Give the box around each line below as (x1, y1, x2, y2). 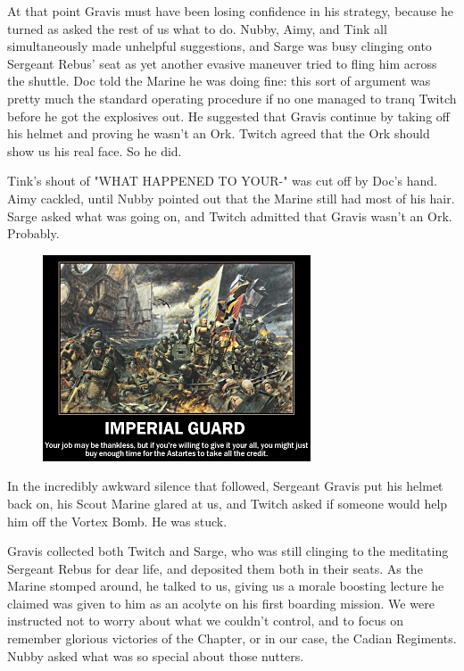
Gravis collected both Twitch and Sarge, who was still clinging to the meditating (7, 542, 449, 560)
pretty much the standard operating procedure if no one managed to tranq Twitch (7, 88, 457, 107)
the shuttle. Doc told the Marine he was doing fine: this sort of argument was (7, 71, 431, 90)
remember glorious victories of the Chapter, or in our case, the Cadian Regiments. (7, 629, 457, 648)
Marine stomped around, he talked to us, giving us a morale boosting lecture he (7, 576, 444, 595)
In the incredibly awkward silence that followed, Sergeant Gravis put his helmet (7, 476, 443, 495)
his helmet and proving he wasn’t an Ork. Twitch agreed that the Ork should (7, 124, 430, 143)
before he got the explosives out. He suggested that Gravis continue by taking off (7, 106, 450, 125)
